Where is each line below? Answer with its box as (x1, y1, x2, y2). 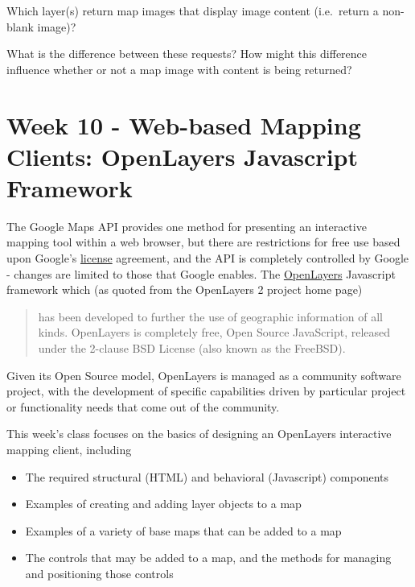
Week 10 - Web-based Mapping (6, 108, 361, 141)
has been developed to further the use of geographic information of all (38, 308, 383, 325)
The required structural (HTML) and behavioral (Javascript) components (25, 468, 389, 485)
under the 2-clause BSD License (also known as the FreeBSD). (38, 340, 346, 357)
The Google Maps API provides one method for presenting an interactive (6, 217, 367, 234)
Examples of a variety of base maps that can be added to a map (25, 522, 342, 539)
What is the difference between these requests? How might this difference (6, 45, 368, 62)
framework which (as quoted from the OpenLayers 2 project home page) (6, 281, 363, 298)
